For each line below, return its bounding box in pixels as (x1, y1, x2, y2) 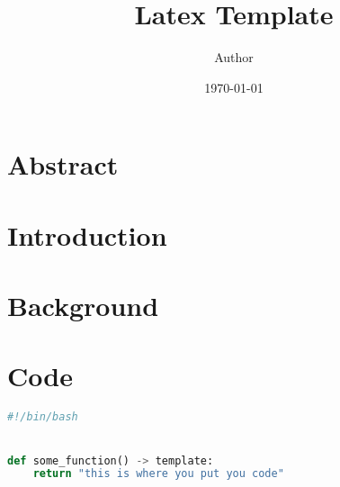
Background (7, 287, 159, 324)
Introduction (7, 216, 167, 253)
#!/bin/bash (7, 410, 78, 424)
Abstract (7, 146, 119, 183)
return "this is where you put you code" (32, 467, 284, 481)
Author (214, 48, 254, 67)
